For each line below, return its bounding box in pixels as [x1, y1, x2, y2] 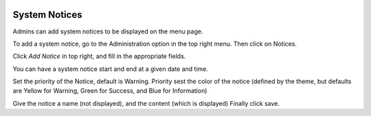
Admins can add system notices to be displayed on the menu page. [12, 27, 203, 35]
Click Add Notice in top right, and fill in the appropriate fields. [12, 52, 186, 61]
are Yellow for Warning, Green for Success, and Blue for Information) [12, 87, 207, 95]
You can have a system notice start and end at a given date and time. [12, 65, 209, 73]
